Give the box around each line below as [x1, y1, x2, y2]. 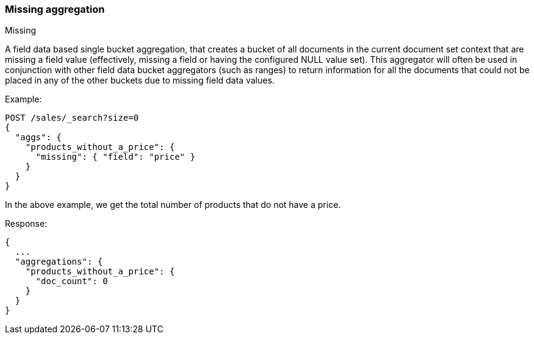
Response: [5, 218, 48, 229]
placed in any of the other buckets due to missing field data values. [5, 75, 275, 86]
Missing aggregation [5, 3, 105, 15]
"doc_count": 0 [35, 276, 108, 287]
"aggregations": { [15, 257, 103, 267]
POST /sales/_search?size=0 [5, 113, 139, 123]
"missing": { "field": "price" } [35, 152, 195, 162]
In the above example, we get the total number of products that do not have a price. [5, 199, 341, 210]
